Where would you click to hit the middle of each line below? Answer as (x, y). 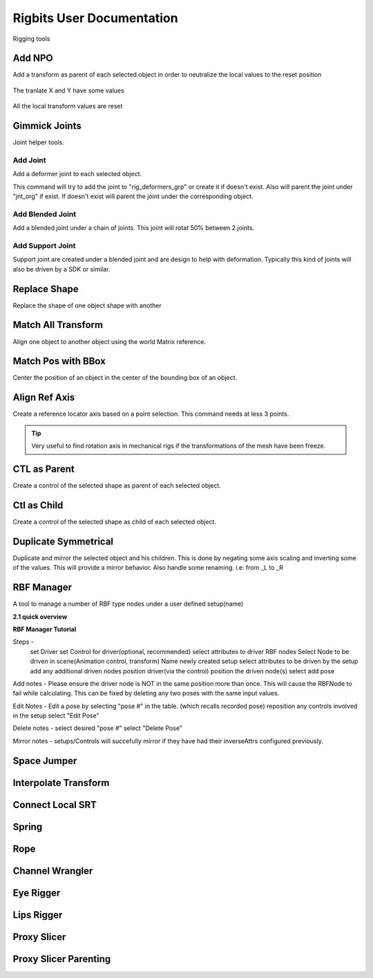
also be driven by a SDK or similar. (61, 269)
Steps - (23, 642)
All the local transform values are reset (68, 106)
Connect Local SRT (55, 805)
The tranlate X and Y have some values (68, 90)
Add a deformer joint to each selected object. (77, 174)
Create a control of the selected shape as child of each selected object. (115, 521)
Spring (28, 826)
